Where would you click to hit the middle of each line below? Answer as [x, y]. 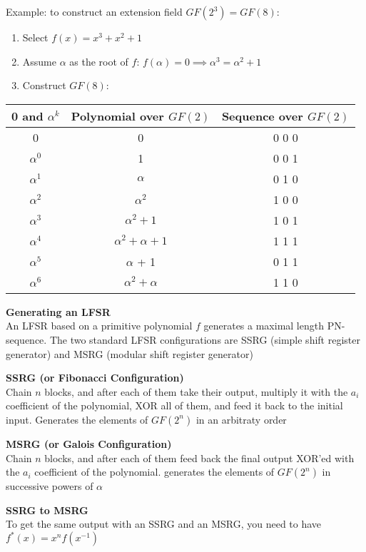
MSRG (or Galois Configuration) [89, 443]
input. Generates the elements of [77, 419]
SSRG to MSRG [47, 510]
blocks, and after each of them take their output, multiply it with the [196, 391]
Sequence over [262, 116]
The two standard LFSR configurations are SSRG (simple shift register [205, 339]
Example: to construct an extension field [94, 11]
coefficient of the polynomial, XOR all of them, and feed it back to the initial [174, 405]
